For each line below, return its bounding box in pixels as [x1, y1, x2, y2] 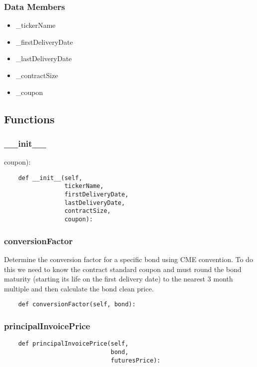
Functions [4, 111, 55, 126]
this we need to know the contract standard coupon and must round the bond [4, 264, 242, 274]
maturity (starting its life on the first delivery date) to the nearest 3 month [4, 274, 233, 284]
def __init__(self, [18, 174, 83, 182]
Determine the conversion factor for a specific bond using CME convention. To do [4, 254, 253, 264]
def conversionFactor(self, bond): [18, 301, 136, 308]
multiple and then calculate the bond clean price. [4, 283, 154, 293]
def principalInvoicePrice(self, [18, 340, 129, 348]
